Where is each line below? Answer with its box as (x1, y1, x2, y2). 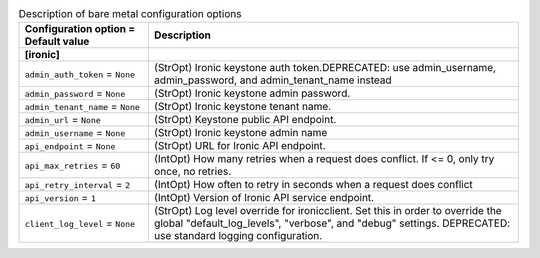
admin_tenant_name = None (24, 100, 140, 114)
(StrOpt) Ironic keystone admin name (153, 126, 328, 140)
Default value (24, 35, 90, 49)
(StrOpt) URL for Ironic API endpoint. (153, 139, 326, 153)
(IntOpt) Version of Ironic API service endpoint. (153, 191, 375, 205)
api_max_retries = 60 (24, 158, 121, 172)
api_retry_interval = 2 (24, 178, 131, 192)
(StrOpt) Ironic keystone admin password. (153, 86, 351, 100)
